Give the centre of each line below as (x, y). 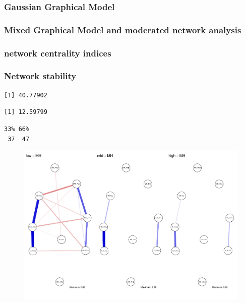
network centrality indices (58, 53)
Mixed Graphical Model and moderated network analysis (123, 29)
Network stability (40, 76)
